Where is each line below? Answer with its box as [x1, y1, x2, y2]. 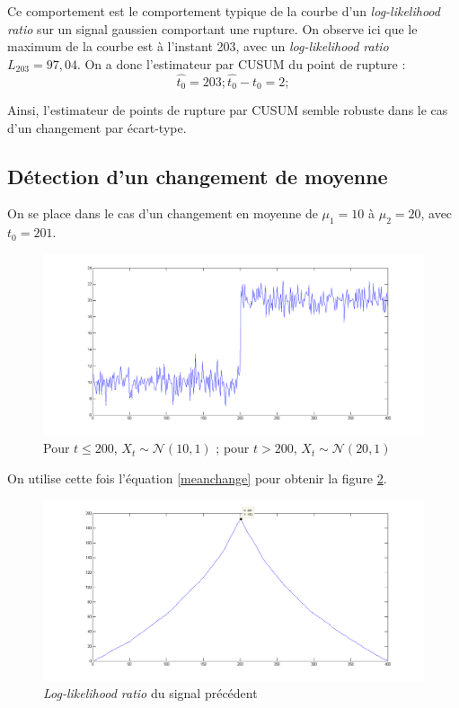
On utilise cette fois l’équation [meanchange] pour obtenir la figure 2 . [7, 468, 387, 487]
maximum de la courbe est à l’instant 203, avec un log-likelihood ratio [7, 37, 389, 56]
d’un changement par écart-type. [7, 118, 187, 137]
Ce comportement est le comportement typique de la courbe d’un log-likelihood [7, 2, 440, 20]
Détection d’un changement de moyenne [7, 162, 388, 190]
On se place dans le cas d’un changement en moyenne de [7, 204, 318, 223]
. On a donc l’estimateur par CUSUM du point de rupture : [76, 54, 406, 73]
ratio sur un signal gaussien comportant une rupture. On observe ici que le [7, 19, 418, 38]
